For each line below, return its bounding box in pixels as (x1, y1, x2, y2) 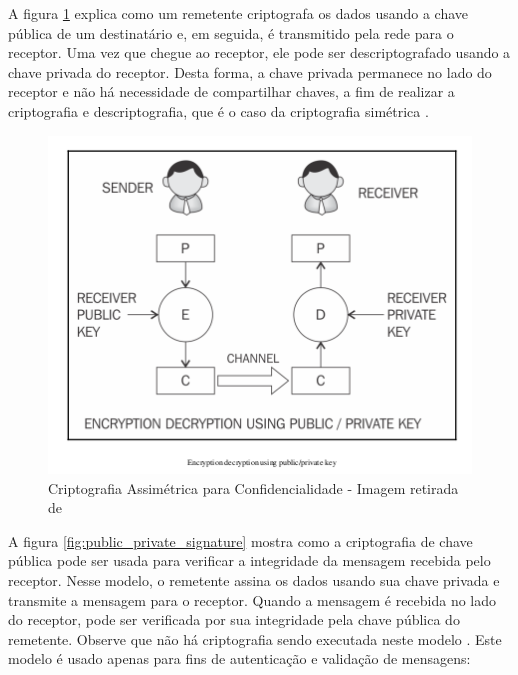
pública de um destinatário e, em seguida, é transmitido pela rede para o (8, 22, 454, 43)
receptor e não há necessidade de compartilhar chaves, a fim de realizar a (8, 81, 455, 102)
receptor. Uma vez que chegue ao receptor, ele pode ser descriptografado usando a (8, 42, 511, 63)
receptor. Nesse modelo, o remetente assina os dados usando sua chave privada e (8, 569, 500, 590)
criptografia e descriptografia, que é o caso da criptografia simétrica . (8, 100, 429, 121)
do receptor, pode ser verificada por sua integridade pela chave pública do (8, 609, 460, 630)
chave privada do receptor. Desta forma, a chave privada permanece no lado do (8, 61, 492, 82)
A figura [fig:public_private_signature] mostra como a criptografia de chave (8, 530, 473, 551)
